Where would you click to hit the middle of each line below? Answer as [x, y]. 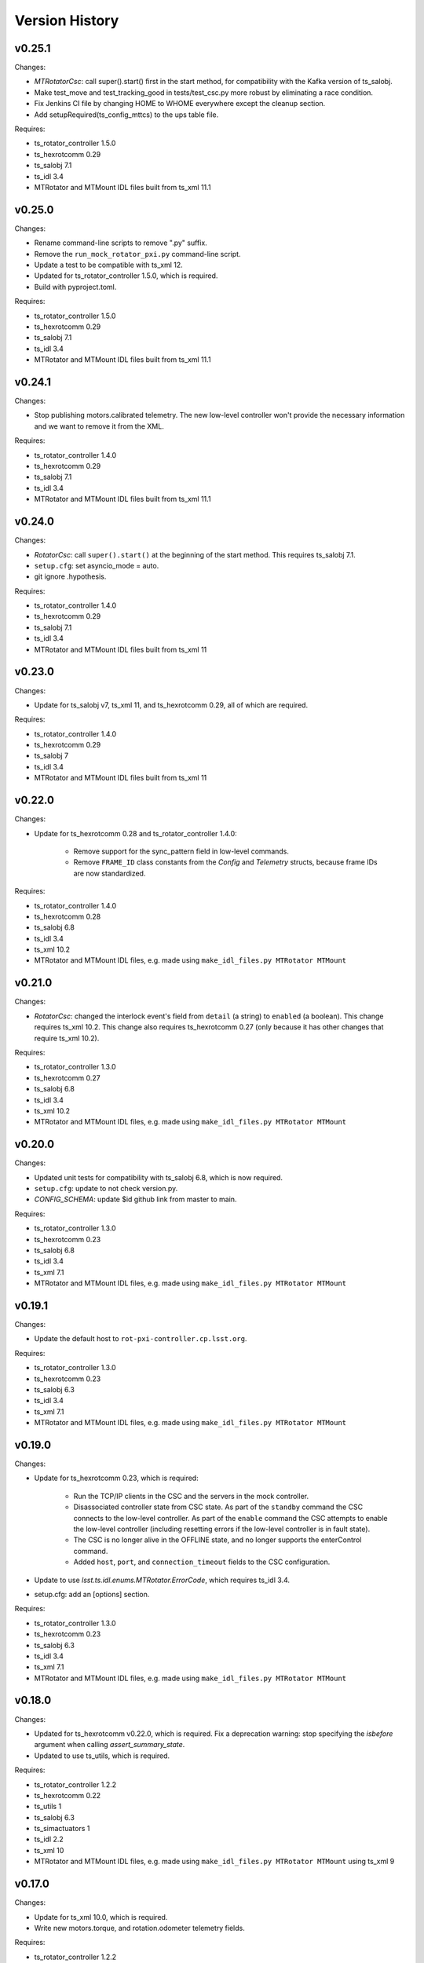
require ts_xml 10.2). [67, 1038]
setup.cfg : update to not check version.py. [106, 1188]
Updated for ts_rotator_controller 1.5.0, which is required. [126, 276]
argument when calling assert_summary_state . [110, 1745]
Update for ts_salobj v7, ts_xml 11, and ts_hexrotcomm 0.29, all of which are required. [171, 705]
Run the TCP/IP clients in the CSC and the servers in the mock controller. [191, 1496]
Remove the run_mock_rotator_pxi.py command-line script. [137, 254]
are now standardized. [110, 873]
